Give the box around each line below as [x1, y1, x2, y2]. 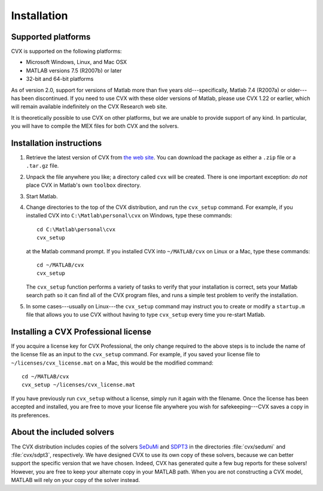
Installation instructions [11, 138, 102, 148]
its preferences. [11, 411, 50, 419]
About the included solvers [11, 427, 115, 437]
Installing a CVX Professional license [11, 326, 152, 337]
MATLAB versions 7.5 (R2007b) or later [26, 66, 122, 74]
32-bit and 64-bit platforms [26, 75, 94, 83]
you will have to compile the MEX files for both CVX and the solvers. [11, 123, 179, 130]
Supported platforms [11, 32, 91, 42]
